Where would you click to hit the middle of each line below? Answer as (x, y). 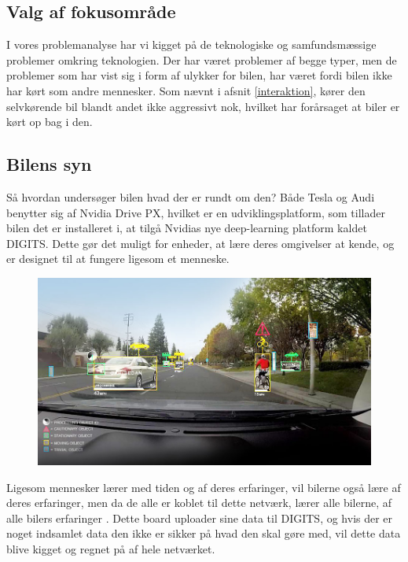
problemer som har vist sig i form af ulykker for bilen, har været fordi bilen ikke (199, 75)
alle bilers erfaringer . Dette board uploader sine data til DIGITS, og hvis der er (200, 518)
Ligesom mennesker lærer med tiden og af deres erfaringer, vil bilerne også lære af (204, 487)
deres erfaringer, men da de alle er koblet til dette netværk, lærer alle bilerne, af (199, 503)
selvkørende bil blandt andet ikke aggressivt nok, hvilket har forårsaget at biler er (203, 106)
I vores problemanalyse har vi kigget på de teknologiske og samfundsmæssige (191, 44)
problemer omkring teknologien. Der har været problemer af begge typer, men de (202, 59)
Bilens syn (49, 164)
